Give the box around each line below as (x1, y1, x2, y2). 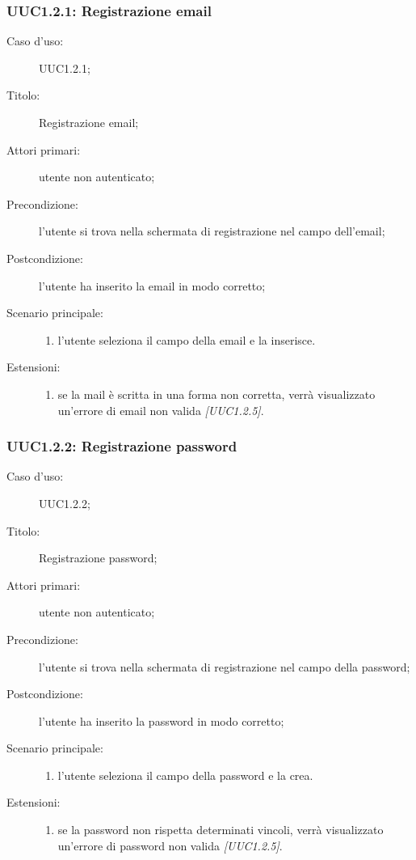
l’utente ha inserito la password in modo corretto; (39, 712, 284, 729)
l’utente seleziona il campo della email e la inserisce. (57, 331, 316, 348)
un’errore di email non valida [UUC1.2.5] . (57, 401, 264, 418)
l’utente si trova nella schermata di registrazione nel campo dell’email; (39, 222, 385, 239)
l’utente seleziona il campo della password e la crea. (57, 766, 313, 783)
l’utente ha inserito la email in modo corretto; (39, 277, 266, 294)
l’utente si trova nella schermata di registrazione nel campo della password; (39, 658, 410, 675)
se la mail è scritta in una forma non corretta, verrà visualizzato (57, 385, 376, 402)
